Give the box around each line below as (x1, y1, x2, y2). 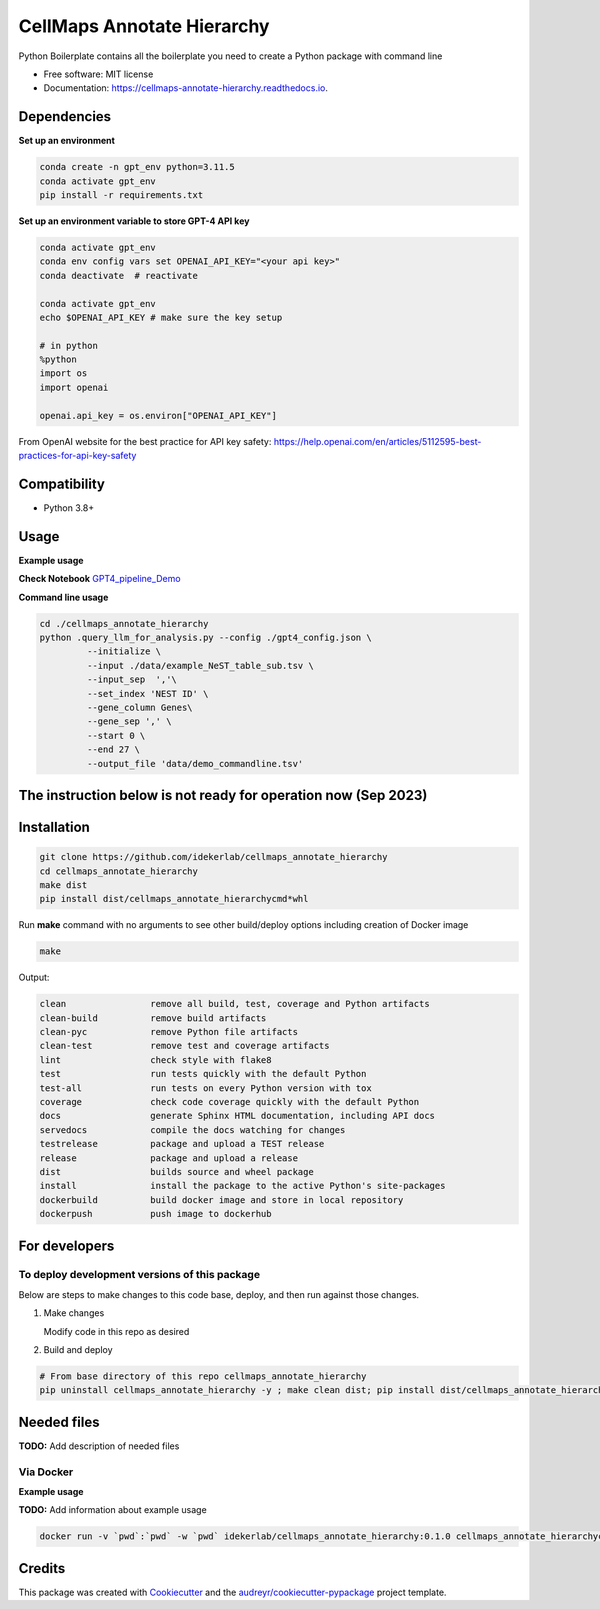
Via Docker (18, 1465, 74, 1479)
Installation (18, 818, 90, 835)
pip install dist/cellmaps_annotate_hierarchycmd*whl (39, 893, 309, 905)
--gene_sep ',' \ (86, 716, 172, 727)
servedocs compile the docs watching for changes (39, 1124, 346, 1135)
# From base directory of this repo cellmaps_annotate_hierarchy (39, 1371, 367, 1382)
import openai (39, 381, 109, 393)
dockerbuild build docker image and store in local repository (39, 1194, 404, 1205)
